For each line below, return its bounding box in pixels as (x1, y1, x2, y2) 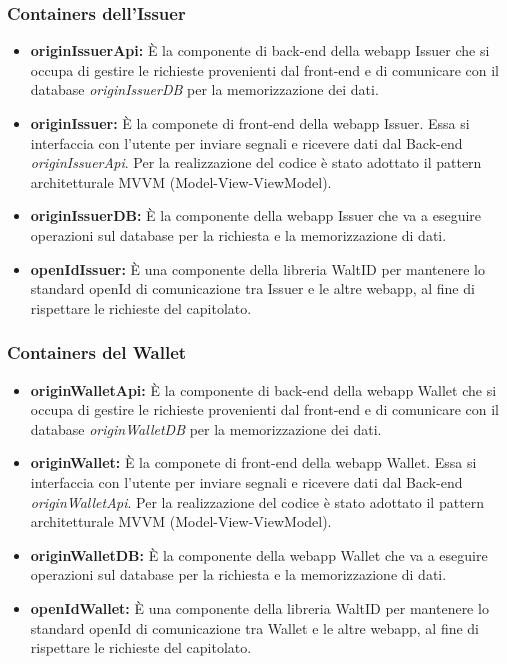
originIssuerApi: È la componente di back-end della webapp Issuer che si (30, 40, 490, 61)
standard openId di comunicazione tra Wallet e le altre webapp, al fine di (30, 617, 480, 638)
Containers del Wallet (7, 340, 187, 365)
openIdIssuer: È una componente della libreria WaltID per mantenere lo (30, 258, 485, 279)
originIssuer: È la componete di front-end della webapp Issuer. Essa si (30, 113, 470, 133)
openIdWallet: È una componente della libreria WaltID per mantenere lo (30, 597, 489, 618)
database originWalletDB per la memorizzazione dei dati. (30, 418, 382, 439)
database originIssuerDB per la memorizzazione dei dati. (30, 79, 379, 100)
